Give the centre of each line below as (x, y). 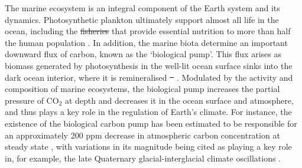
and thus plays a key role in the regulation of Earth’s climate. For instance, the (148, 112)
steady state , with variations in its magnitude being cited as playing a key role (148, 146)
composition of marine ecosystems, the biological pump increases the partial (142, 89)
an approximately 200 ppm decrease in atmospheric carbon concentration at (142, 135)
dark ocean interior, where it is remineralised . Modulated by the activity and (149, 77)
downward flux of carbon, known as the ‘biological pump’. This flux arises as (143, 54)
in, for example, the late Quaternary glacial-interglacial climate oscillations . (143, 158)
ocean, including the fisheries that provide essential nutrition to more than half (148, 31)
